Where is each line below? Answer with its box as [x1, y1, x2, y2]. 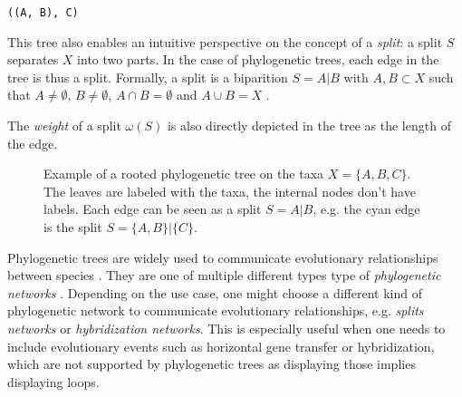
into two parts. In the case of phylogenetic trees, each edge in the [77, 50, 439, 69]
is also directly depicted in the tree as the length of [167, 116, 451, 135]
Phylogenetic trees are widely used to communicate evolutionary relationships [7, 247, 438, 266]
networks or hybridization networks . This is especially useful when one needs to [7, 318, 446, 337]
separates [7, 50, 59, 69]
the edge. [7, 133, 58, 152]
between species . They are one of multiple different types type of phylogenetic [7, 266, 441, 285]
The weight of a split [7, 116, 121, 135]
